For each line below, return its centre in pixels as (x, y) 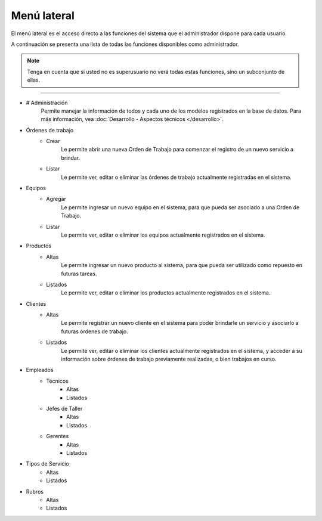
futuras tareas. (79, 274)
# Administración (47, 103)
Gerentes (58, 436)
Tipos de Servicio (48, 464)
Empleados (40, 370)
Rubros (35, 491)
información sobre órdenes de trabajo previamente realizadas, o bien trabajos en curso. (169, 359)
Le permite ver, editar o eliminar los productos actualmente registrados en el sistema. (166, 293)
